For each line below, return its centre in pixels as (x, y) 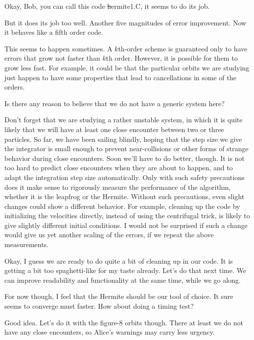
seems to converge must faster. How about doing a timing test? (99, 306)
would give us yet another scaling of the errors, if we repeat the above (109, 235)
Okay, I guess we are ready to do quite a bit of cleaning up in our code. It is (119, 261)
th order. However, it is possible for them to (172, 58)
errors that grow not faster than (52, 58)
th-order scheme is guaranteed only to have (183, 48)
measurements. (27, 244)
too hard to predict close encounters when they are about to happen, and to (119, 168)
